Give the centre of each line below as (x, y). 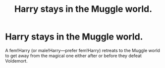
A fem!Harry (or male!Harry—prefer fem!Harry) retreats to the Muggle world (82, 50)
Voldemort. (17, 61)
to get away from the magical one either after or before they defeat (74, 56)
